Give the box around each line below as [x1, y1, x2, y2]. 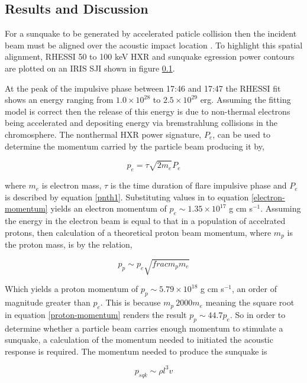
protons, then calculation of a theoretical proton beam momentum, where [5, 226, 272, 238]
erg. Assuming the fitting [200, 93, 291, 106]
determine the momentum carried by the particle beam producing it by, [5, 139, 264, 152]
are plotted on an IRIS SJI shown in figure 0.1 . [5, 61, 175, 74]
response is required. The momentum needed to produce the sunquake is [5, 345, 267, 357]
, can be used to [212, 128, 270, 140]
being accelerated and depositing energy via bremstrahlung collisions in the [5, 116, 277, 129]
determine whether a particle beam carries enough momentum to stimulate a [5, 322, 283, 334]
